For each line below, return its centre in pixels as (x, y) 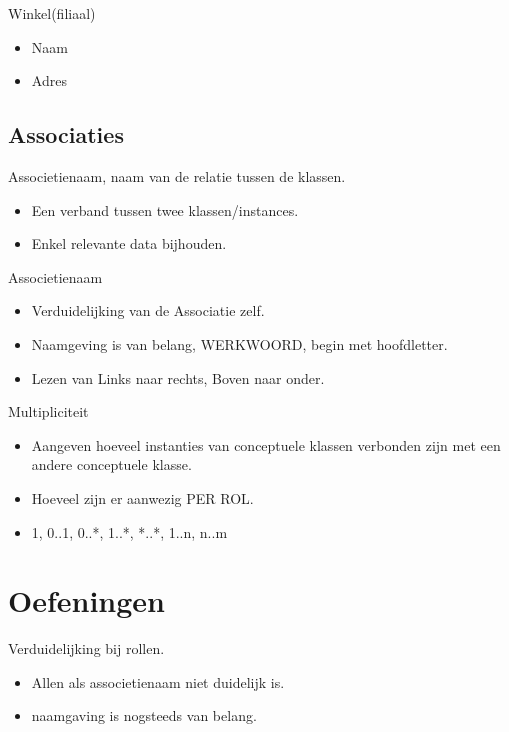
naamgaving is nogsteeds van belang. (144, 715)
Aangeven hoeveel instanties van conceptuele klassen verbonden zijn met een (266, 444)
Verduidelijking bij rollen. (86, 648)
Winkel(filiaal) (52, 13)
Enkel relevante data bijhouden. (129, 243)
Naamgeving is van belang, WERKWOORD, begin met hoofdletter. (239, 343)
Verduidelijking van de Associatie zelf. (148, 310)
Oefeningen (86, 600)
